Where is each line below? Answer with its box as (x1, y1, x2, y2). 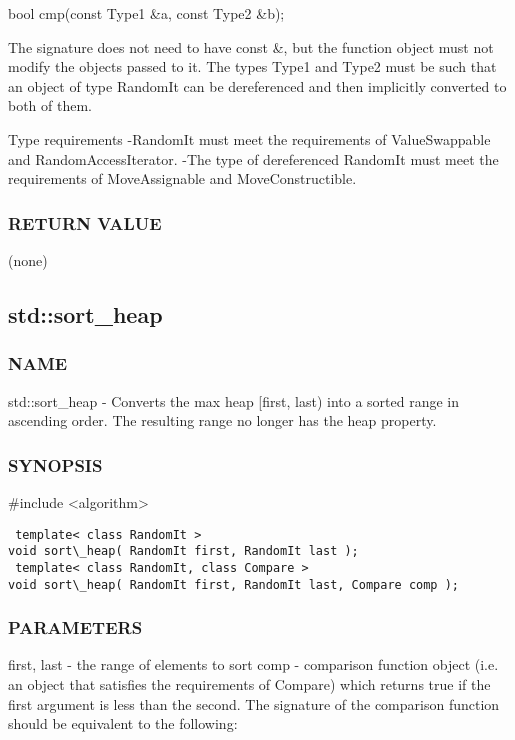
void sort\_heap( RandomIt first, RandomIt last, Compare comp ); (8, 577, 460, 592)
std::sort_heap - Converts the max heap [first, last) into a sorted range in (8, 390, 459, 411)
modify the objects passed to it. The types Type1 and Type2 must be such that (8, 56, 497, 77)
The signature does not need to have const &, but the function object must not (8, 36, 494, 57)
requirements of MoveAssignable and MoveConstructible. (8, 168, 357, 189)
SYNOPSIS (8, 452, 103, 477)
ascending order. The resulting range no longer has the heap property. (8, 410, 437, 431)
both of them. (8, 95, 93, 116)
